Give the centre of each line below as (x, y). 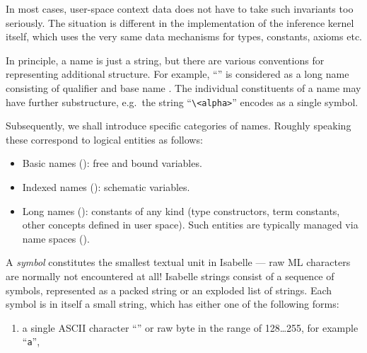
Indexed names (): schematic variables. (106, 187)
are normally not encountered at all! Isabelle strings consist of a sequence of (170, 276)
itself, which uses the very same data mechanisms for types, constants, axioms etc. (184, 36)
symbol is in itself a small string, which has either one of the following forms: (173, 304)
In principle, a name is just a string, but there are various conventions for (165, 60)
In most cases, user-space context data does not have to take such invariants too (180, 8)
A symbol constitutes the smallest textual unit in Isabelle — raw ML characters (178, 262)
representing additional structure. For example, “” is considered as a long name (177, 74)
